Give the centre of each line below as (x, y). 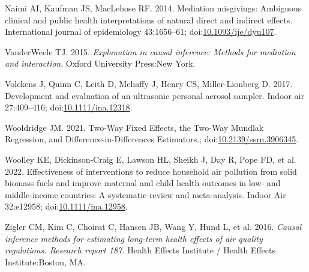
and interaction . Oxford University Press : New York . (100, 63)
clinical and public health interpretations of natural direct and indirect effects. (149, 20)
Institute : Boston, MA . (45, 261)
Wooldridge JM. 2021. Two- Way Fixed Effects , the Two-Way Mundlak (134, 127)
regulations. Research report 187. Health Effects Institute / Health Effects (140, 250)
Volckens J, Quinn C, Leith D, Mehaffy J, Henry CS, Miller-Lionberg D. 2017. (149, 83)
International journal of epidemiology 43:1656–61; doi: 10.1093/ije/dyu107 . (141, 32)
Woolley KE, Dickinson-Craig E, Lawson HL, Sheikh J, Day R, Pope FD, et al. (151, 159)
